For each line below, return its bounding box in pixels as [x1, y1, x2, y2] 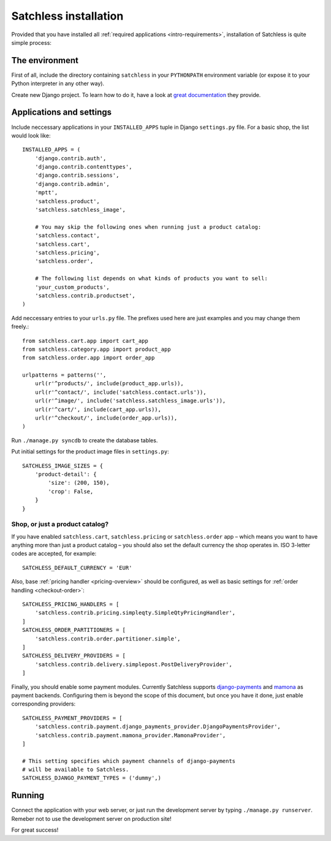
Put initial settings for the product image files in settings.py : [11, 448, 169, 455]
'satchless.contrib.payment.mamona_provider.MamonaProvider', [34, 732, 226, 739]
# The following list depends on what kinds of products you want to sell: [34, 275, 268, 282]
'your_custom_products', [34, 283, 110, 291]
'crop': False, [48, 488, 94, 495]
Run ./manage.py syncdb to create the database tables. [11, 436, 158, 444]
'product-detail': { [34, 470, 97, 478]
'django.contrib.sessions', [34, 172, 120, 179]
